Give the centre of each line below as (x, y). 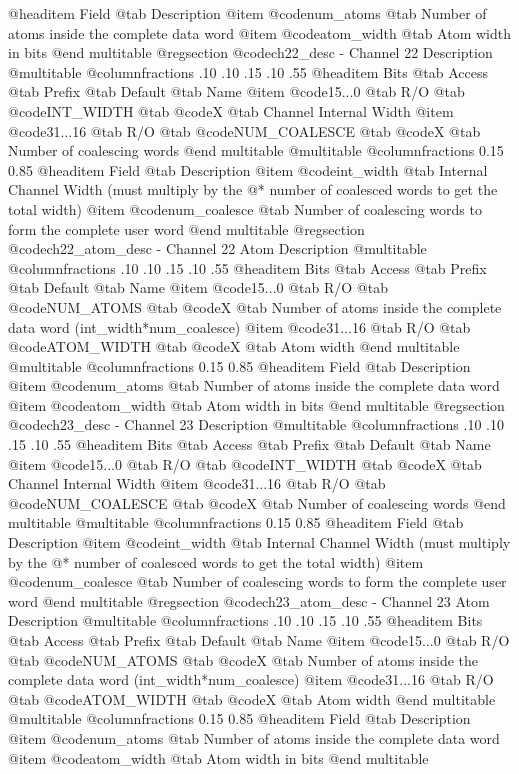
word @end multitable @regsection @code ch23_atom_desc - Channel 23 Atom (249, 600)
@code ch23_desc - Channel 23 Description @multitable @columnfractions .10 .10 (256, 424)
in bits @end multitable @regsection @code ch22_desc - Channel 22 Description (250, 52)
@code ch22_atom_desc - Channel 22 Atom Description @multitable (217, 248)
